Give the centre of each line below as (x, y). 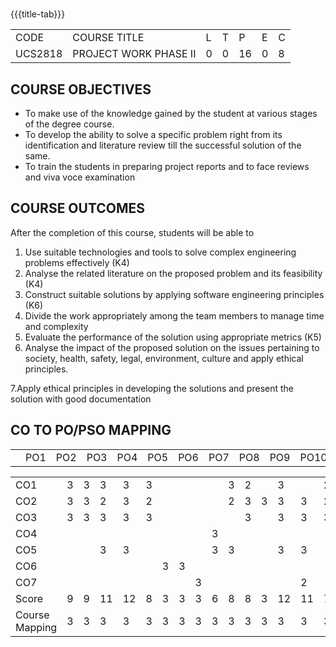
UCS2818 (39, 54)
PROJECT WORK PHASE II (134, 54)
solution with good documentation (81, 399)
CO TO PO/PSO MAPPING (91, 430)
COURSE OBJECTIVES (81, 89)
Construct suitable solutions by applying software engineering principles (174, 294)
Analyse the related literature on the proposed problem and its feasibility (173, 273)
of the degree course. (69, 124)
